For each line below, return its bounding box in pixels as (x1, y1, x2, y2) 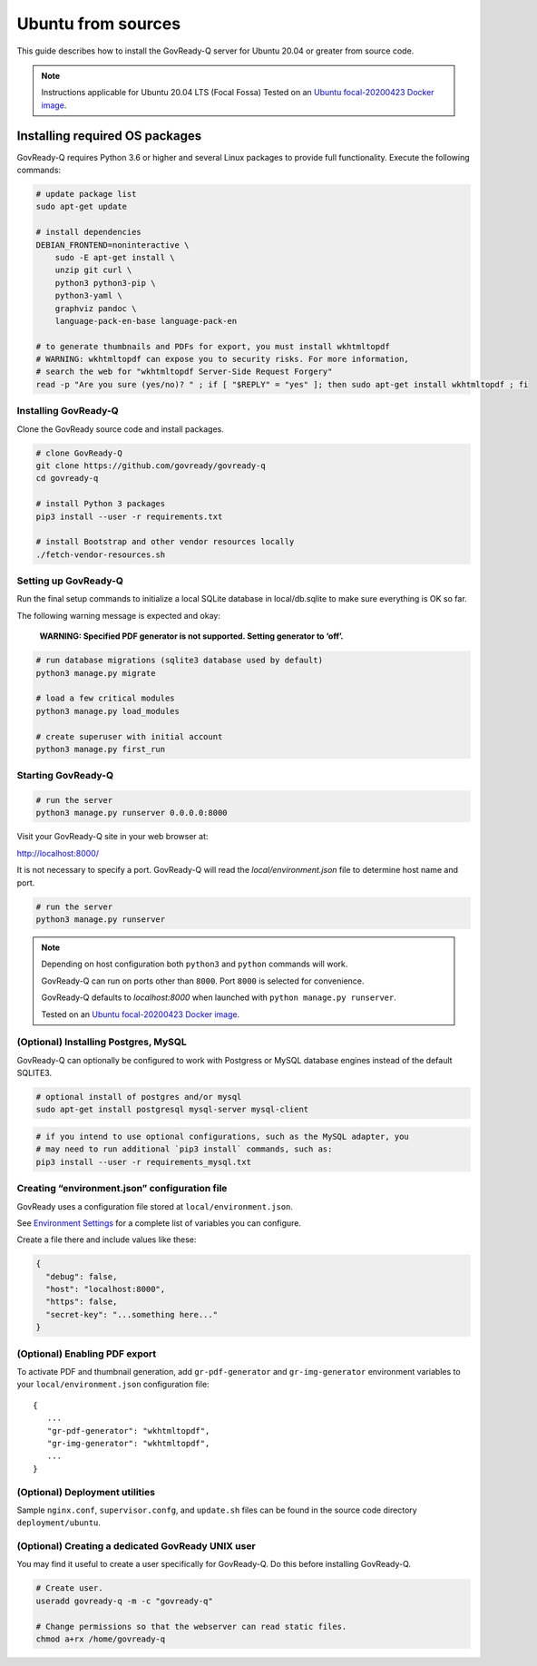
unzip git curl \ (54, 265, 132, 276)
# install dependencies (35, 227, 142, 238)
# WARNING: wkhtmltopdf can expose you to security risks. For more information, (35, 354, 410, 365)
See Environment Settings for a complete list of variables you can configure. (16, 1217, 302, 1229)
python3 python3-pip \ (54, 278, 156, 288)
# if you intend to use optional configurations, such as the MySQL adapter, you (35, 1132, 410, 1142)
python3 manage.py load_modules (35, 706, 181, 716)
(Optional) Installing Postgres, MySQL (16, 1035, 187, 1048)
